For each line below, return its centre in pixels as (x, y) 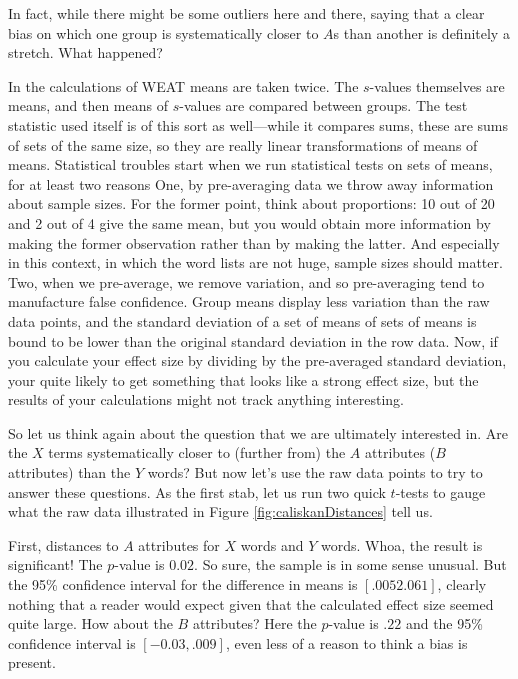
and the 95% (444, 623)
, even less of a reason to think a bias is (346, 642)
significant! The (55, 564)
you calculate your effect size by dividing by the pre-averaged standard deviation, (257, 360)
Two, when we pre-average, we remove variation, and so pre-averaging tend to (246, 281)
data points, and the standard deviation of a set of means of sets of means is (242, 320)
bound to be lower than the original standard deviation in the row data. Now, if (253, 340)
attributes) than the (69, 472)
